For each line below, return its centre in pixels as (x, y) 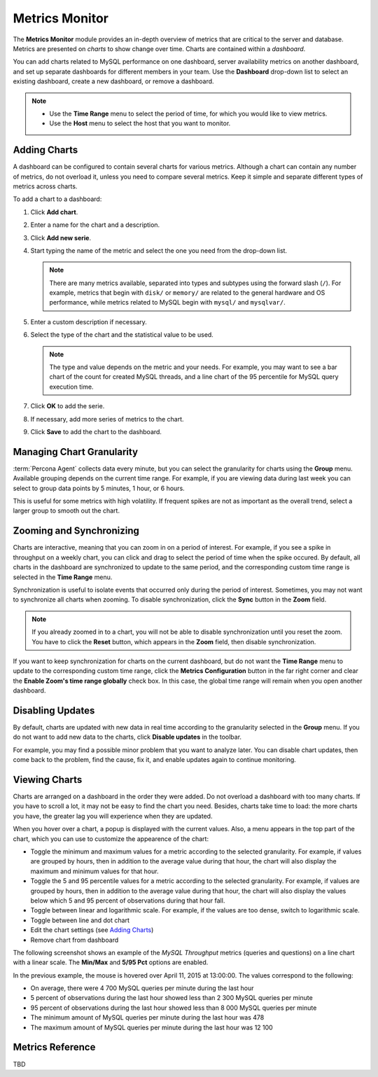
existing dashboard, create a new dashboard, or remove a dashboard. (113, 81)
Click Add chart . (54, 212)
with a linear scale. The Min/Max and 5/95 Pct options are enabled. (111, 962)
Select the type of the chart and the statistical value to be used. (122, 335)
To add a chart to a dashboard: (57, 199)
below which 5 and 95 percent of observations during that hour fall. (128, 901)
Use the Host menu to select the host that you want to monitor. (140, 123)
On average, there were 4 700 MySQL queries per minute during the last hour (142, 988)
